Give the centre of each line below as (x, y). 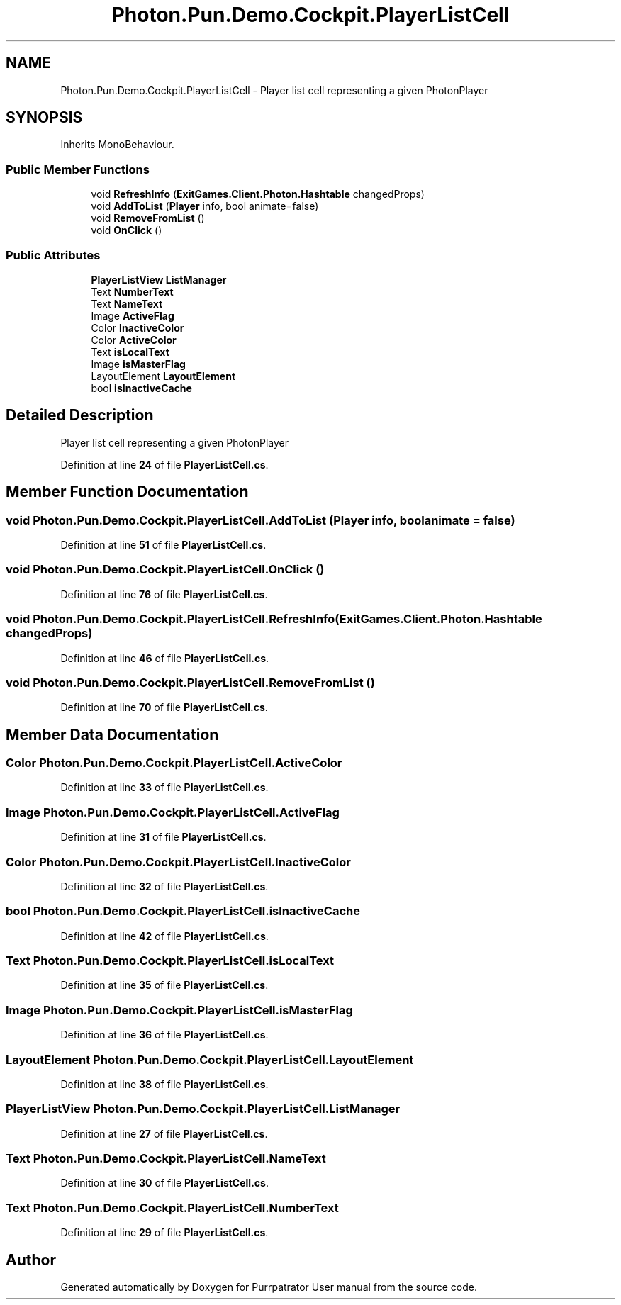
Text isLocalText (130, 352)
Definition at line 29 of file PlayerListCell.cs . (164, 1233)
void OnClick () (127, 230)
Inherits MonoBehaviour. (117, 145)
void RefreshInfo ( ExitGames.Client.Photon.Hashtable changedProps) (258, 194)
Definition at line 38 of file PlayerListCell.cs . (164, 1084)
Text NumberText (132, 291)
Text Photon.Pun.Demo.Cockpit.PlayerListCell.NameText (166, 1159)
